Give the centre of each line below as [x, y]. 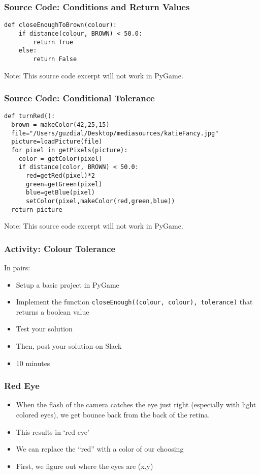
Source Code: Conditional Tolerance [79, 98]
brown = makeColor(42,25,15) [60, 124]
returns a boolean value [53, 311]
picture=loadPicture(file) [57, 142]
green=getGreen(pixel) [64, 184]
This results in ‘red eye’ [53, 431]
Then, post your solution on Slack [69, 346]
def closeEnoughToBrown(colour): [60, 25]
